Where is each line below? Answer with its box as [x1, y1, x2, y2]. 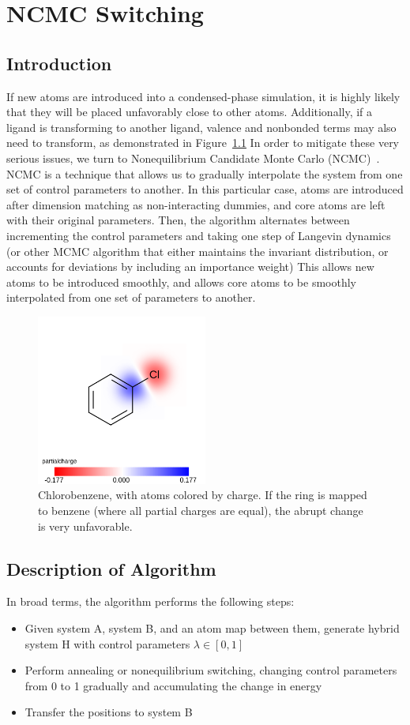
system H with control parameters [24, 635, 190, 652]
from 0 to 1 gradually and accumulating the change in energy [24, 677, 322, 693]
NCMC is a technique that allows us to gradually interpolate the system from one [6, 165, 403, 182]
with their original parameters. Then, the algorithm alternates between [6, 212, 350, 228]
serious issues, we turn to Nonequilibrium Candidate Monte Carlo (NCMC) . [6, 149, 380, 166]
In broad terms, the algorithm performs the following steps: [6, 593, 295, 610]
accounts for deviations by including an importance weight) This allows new [6, 258, 374, 275]
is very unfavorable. [38, 517, 133, 534]
